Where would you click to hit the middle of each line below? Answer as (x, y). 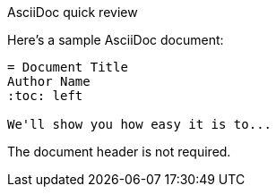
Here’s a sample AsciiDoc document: (116, 40)
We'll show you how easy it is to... (140, 124)
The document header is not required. (119, 152)
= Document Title (68, 67)
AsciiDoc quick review (73, 12)
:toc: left (45, 96)
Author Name (49, 81)
